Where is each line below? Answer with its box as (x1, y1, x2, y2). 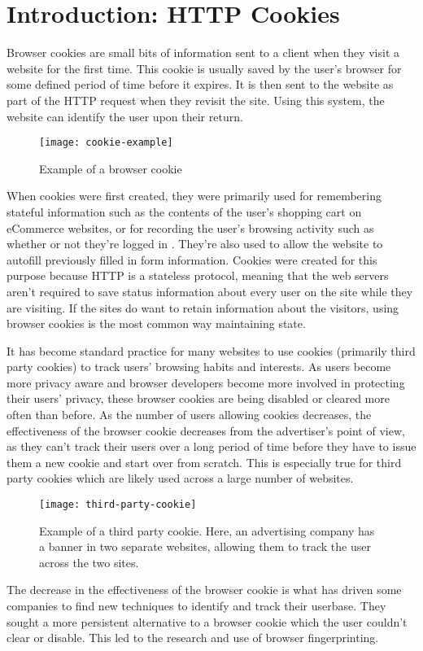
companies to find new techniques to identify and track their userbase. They (7, 597, 386, 614)
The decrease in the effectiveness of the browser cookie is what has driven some (7, 581, 402, 598)
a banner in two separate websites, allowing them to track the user (39, 538, 371, 555)
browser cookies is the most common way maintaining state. (7, 315, 306, 332)
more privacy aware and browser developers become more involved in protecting (7, 374, 405, 391)
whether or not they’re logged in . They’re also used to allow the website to (7, 235, 383, 252)
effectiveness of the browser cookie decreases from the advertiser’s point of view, (7, 422, 405, 439)
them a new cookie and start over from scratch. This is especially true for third (7, 453, 402, 470)
